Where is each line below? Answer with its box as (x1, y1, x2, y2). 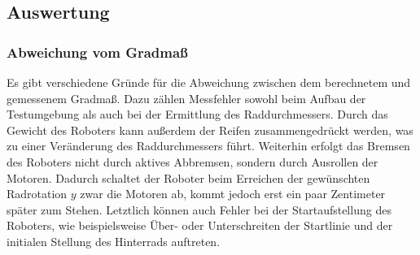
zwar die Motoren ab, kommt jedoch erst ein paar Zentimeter (80, 185, 386, 202)
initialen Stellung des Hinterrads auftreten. (7, 232, 221, 249)
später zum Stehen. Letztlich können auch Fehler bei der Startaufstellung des (7, 201, 392, 218)
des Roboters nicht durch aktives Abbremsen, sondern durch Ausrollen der (7, 153, 378, 170)
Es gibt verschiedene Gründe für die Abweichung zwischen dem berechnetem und (7, 74, 411, 90)
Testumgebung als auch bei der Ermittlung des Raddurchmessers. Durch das (7, 106, 388, 123)
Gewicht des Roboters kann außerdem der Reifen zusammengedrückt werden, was (7, 121, 413, 138)
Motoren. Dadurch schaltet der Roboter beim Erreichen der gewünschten (7, 169, 370, 186)
